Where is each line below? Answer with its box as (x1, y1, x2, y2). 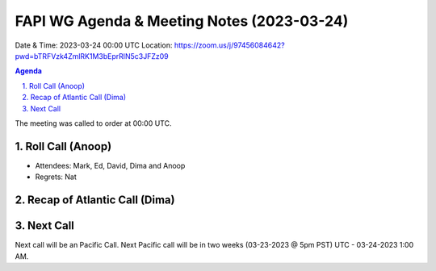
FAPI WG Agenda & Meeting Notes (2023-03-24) (15, 12, 349, 30)
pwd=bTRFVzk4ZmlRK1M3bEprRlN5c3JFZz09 (15, 51, 169, 60)
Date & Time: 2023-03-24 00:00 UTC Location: (15, 40, 173, 50)
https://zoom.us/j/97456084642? (174, 40, 286, 50)
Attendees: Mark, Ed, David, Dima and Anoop (35, 161, 186, 170)
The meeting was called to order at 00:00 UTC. (15, 118, 172, 128)
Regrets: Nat (35, 172, 77, 181)
